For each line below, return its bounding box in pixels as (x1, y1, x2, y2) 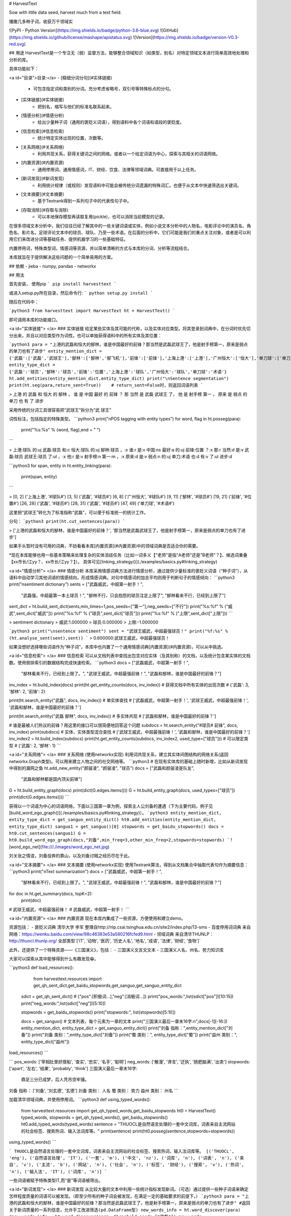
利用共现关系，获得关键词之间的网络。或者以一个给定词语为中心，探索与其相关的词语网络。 (37, 151, 220, 157)
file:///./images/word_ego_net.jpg (41, 844, 108, 850)
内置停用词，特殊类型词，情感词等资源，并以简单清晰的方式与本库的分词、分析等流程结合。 (9, 245, 192, 251)
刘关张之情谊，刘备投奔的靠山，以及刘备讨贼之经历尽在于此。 (9, 853, 132, 858)
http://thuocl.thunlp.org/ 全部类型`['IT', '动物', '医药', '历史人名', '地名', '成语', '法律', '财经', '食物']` (9, 938, 201, 944)
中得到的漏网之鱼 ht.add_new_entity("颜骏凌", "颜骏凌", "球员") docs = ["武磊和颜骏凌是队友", (9, 765, 195, 771)
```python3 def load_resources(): (9, 965, 74, 970)
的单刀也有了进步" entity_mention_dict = (9, 348, 102, 354)
